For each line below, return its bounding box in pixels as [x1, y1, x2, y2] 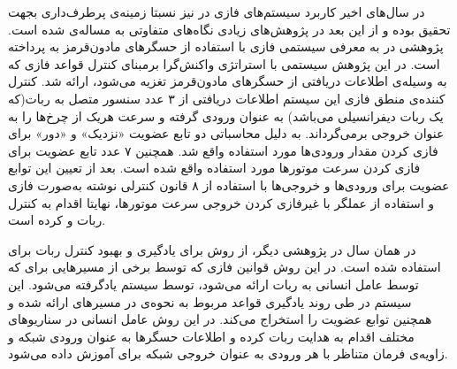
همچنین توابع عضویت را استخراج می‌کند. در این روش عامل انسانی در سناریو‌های [8, 310, 432, 328]
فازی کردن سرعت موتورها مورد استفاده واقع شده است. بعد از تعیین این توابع [8, 158, 421, 177]
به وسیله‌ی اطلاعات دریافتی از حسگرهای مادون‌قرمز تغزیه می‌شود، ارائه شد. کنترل [8, 72, 447, 90]
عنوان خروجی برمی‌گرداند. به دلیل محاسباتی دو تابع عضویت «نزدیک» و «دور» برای [8, 124, 445, 142]
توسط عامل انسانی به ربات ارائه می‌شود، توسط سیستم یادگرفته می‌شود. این [8, 274, 419, 293]
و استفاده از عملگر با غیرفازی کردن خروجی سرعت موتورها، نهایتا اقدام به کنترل [8, 193, 435, 211]
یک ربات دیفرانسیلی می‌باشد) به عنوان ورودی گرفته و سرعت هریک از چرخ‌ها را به [8, 106, 444, 125]
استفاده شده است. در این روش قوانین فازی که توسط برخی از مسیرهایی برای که [8, 258, 441, 276]
